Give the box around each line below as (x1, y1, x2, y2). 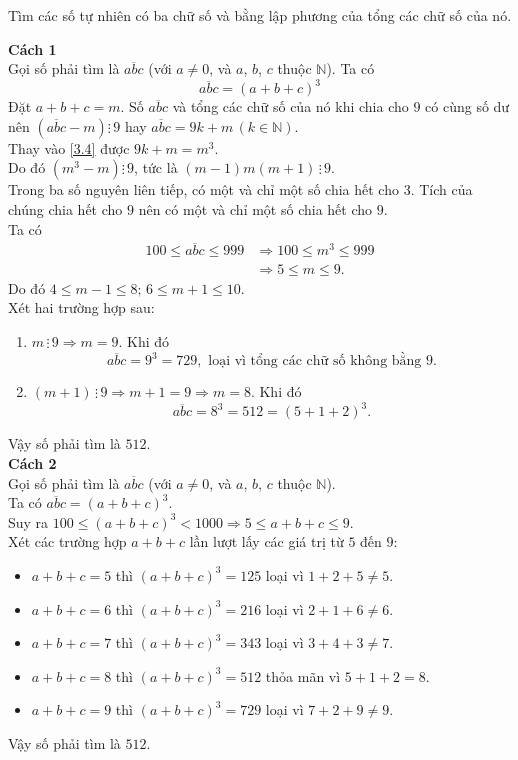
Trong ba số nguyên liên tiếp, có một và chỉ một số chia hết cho (8, 179, 399, 200)
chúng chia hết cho (8, 199, 123, 220)
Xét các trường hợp (8, 531, 127, 552)
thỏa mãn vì (265, 665, 341, 686)
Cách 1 (8, 38, 57, 59)
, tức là (134, 157, 178, 178)
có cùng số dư (425, 96, 510, 117)
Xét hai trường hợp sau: (8, 297, 155, 318)
